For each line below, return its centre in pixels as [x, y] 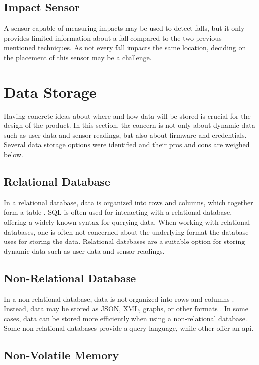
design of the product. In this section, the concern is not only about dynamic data [129, 125]
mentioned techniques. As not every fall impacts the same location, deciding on [125, 48]
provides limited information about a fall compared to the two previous [113, 38]
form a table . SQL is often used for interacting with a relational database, [118, 212]
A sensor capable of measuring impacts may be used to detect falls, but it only [124, 28]
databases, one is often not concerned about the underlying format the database [126, 231]
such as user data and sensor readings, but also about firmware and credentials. [125, 135]
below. [14, 155]
